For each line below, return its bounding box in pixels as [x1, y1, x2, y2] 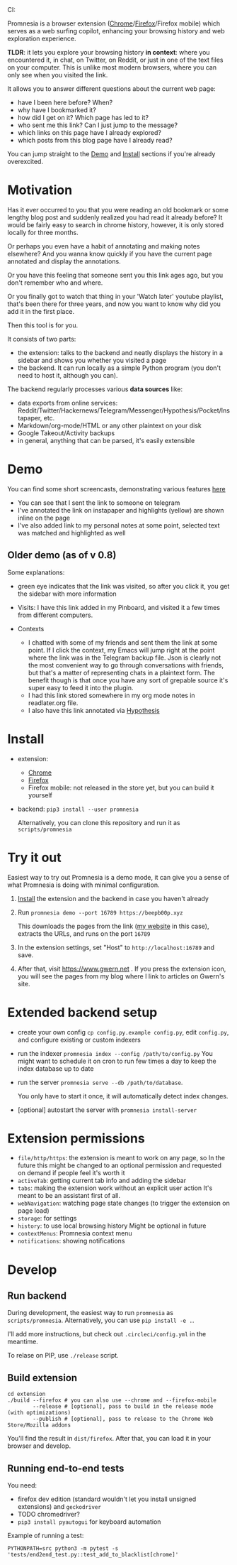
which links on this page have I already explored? [17, 129, 161, 136]
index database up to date [17, 1064, 94, 1073]
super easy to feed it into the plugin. [28, 683, 134, 692]
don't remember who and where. [7, 278, 103, 287]
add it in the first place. [7, 307, 75, 315]
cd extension [7, 1390, 46, 1398]
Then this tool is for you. [7, 321, 79, 329]
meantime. [7, 1337, 39, 1346]
